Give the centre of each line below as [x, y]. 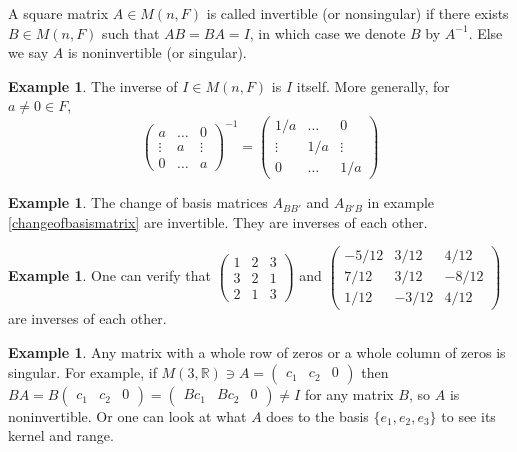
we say [28, 52]
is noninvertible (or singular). [157, 52]
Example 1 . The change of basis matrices [138, 202]
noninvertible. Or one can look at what [127, 415]
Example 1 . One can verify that [109, 275]
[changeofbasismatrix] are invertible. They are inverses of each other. [218, 221]
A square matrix [58, 13]
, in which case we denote [327, 32]
